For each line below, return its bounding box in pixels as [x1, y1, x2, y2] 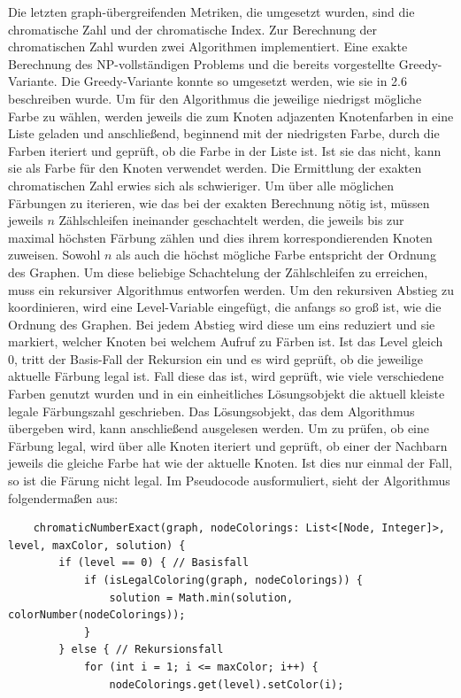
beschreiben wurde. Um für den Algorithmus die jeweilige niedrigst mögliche [8, 89, 422, 107]
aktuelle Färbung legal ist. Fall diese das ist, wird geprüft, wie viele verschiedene [8, 367, 444, 385]
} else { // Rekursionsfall [58, 643, 224, 656]
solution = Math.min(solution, [109, 591, 294, 604]
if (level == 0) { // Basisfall [58, 556, 250, 570]
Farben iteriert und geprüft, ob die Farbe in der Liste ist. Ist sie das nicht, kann [8, 141, 442, 159]
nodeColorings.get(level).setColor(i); [109, 678, 344, 691]
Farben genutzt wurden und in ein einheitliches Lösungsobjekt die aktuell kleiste [8, 384, 445, 403]
